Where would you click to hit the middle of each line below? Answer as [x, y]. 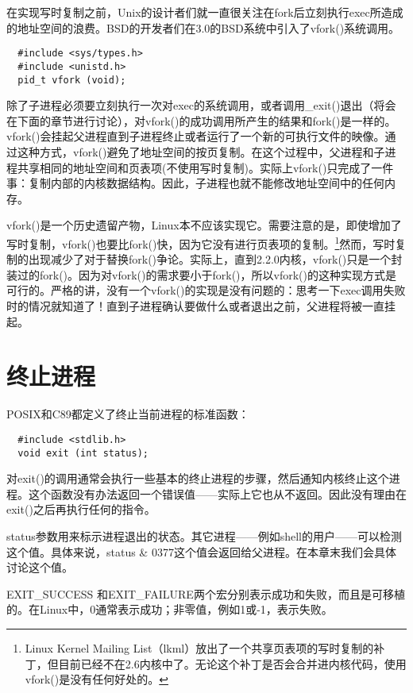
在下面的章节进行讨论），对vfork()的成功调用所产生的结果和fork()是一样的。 [201, 120]
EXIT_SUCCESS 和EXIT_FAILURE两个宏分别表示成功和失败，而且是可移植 [206, 593]
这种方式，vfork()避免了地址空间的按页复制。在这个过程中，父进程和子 [201, 151]
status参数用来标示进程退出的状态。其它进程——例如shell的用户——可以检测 [205, 535]
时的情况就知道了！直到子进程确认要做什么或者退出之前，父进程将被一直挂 [201, 305]
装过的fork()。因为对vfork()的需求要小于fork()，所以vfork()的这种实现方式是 [202, 274]
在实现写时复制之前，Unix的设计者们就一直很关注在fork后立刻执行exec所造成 [205, 12]
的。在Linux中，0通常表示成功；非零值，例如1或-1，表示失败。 [170, 609]
